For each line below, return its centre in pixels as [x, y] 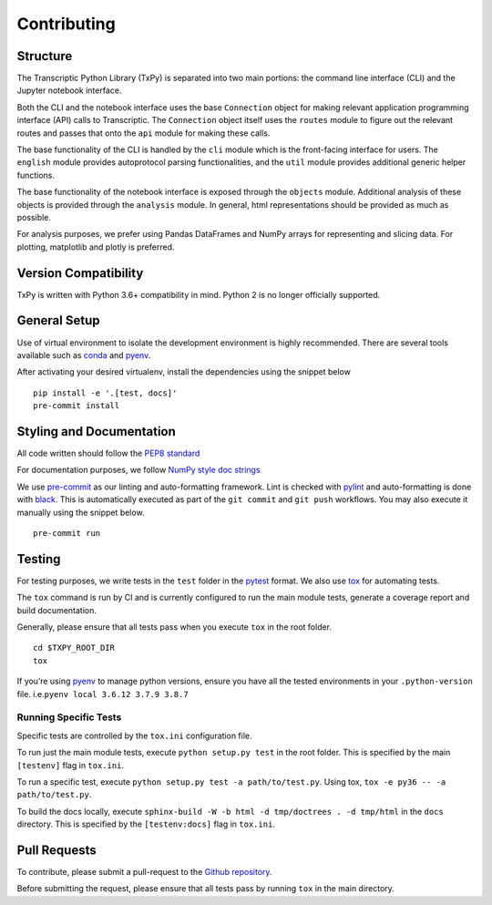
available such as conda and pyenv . [84, 355]
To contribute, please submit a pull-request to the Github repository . [144, 872]
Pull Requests [56, 850]
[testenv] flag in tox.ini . [71, 765]
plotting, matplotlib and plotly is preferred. [96, 247]
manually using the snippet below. [81, 512]
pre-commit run [67, 533]
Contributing [66, 24]
